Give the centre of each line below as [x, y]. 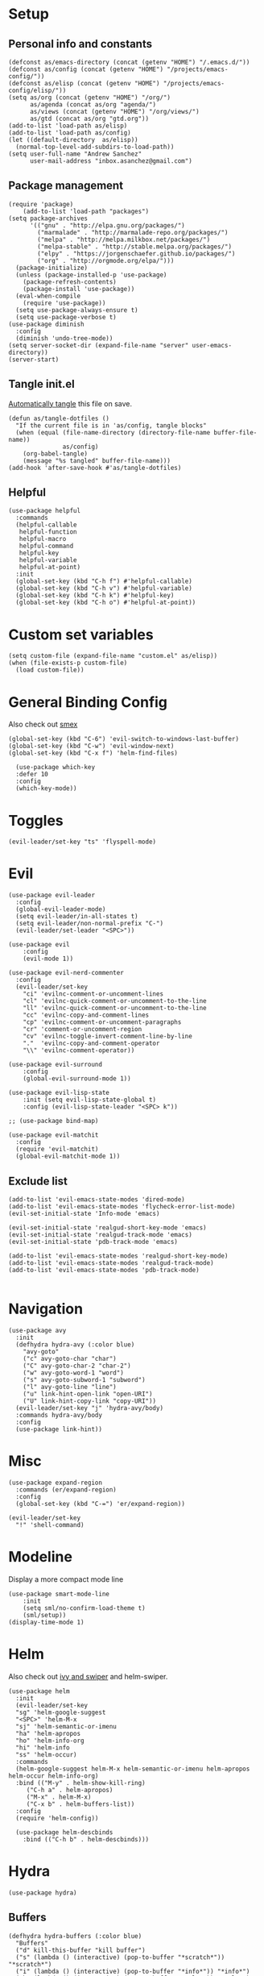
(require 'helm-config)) [57, 1818]
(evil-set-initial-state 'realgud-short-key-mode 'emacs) [107, 1228]
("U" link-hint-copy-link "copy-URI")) [90, 1401]
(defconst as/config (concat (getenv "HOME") [86, 69]
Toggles [36, 820]
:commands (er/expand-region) [66, 1489]
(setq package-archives [48, 218]
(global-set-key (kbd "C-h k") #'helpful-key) [95, 596]
